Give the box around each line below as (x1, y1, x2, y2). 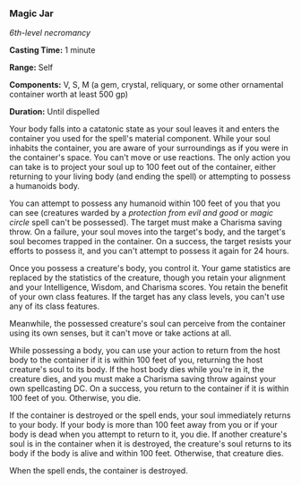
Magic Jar (9, 7, 54, 20)
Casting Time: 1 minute (9, 45, 96, 55)
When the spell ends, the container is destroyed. (9, 465, 188, 476)
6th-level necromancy (9, 28, 91, 38)
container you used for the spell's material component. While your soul (9, 133, 271, 144)
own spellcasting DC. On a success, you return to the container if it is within (9, 383, 289, 394)
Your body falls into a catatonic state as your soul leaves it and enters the (9, 123, 279, 134)
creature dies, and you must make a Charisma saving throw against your (9, 374, 276, 385)
